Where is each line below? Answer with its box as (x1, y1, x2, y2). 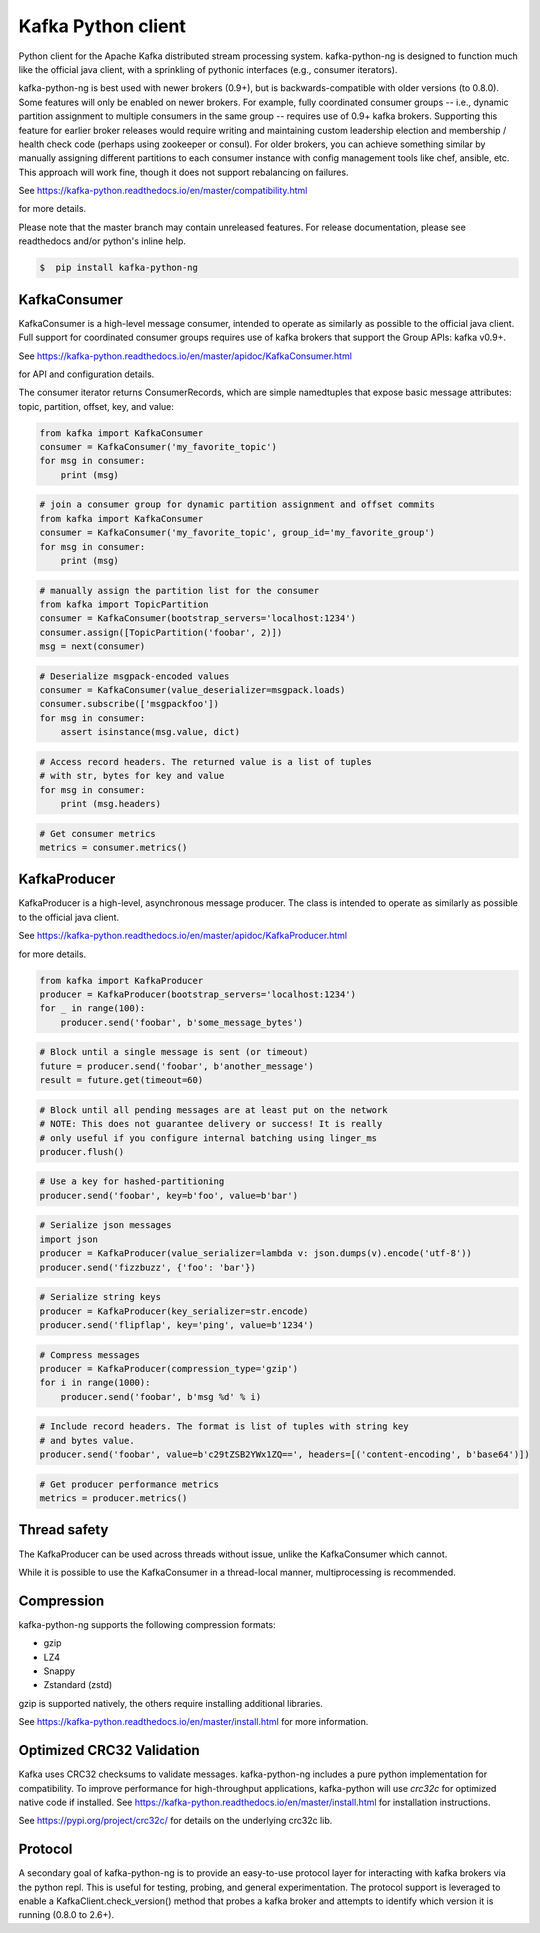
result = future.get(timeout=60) (39, 1075, 204, 1086)
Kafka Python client (18, 15, 187, 37)
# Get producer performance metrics (39, 1478, 220, 1490)
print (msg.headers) (60, 798, 162, 809)
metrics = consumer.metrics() (39, 841, 188, 853)
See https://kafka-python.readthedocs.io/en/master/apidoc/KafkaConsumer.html (18, 350, 352, 362)
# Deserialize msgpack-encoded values (39, 670, 230, 682)
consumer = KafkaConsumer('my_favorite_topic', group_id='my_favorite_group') (39, 527, 435, 539)
